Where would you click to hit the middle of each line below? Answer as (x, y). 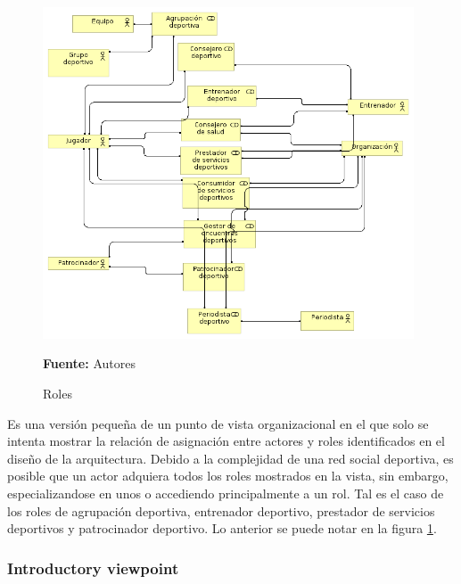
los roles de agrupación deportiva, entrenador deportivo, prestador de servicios (221, 510)
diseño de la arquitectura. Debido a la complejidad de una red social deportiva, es (230, 458)
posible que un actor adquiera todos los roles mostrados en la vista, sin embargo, (228, 476)
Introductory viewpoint (93, 568)
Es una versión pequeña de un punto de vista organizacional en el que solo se (218, 423)
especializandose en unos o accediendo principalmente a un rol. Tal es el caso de (226, 493)
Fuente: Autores (89, 363)
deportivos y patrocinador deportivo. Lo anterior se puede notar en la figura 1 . (222, 528)
